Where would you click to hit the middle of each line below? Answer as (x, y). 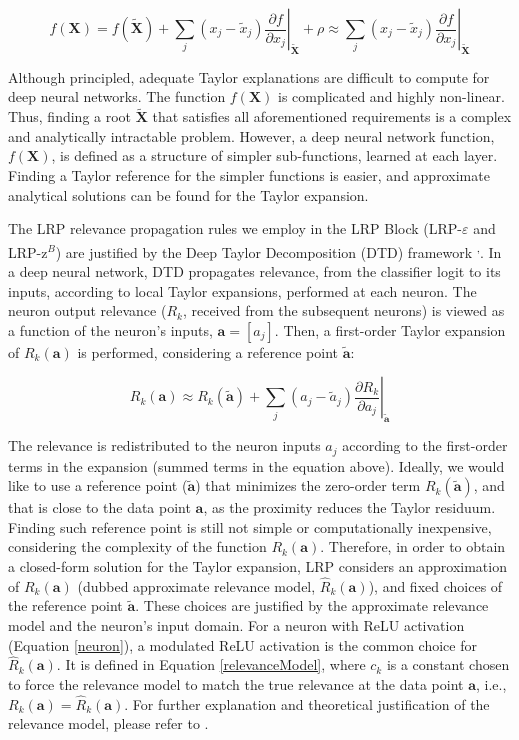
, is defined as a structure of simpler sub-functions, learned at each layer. (274, 155)
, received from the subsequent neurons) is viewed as (343, 310)
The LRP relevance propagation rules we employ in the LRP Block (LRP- (235, 228)
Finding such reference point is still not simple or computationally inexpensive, (250, 526)
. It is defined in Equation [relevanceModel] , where (211, 664)
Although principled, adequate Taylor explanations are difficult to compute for (249, 76)
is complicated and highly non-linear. (391, 96)
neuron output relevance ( (87, 310)
